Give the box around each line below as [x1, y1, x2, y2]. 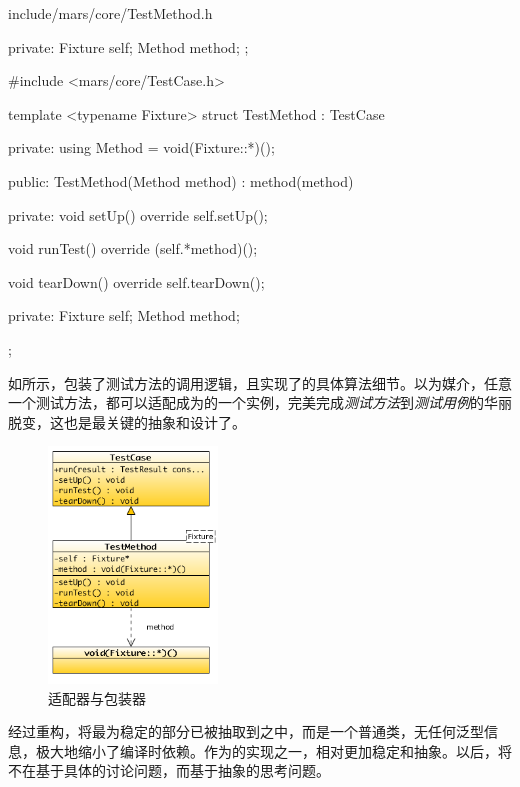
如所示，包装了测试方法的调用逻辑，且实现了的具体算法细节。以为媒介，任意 [8, 372, 512, 393]
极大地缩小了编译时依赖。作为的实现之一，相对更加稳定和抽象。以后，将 [35, 740, 512, 761]
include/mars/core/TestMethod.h [8, 3, 213, 23]
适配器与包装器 [48, 687, 146, 708]
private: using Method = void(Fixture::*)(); [8, 137, 275, 158]
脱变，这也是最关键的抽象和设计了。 [8, 411, 246, 432]
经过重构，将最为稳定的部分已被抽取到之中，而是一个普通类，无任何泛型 [8, 721, 484, 742]
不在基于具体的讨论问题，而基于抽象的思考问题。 [8, 760, 330, 781]
